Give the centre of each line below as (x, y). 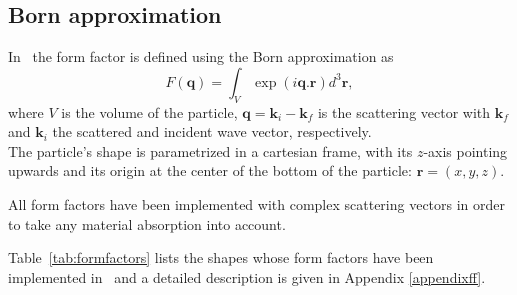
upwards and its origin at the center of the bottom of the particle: (210, 170)
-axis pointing (465, 150)
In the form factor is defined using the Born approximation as (201, 56)
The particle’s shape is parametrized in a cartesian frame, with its (210, 150)
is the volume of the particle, (149, 111)
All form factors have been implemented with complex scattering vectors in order (257, 203)
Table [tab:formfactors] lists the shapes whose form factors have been (221, 257)
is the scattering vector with (404, 111)
